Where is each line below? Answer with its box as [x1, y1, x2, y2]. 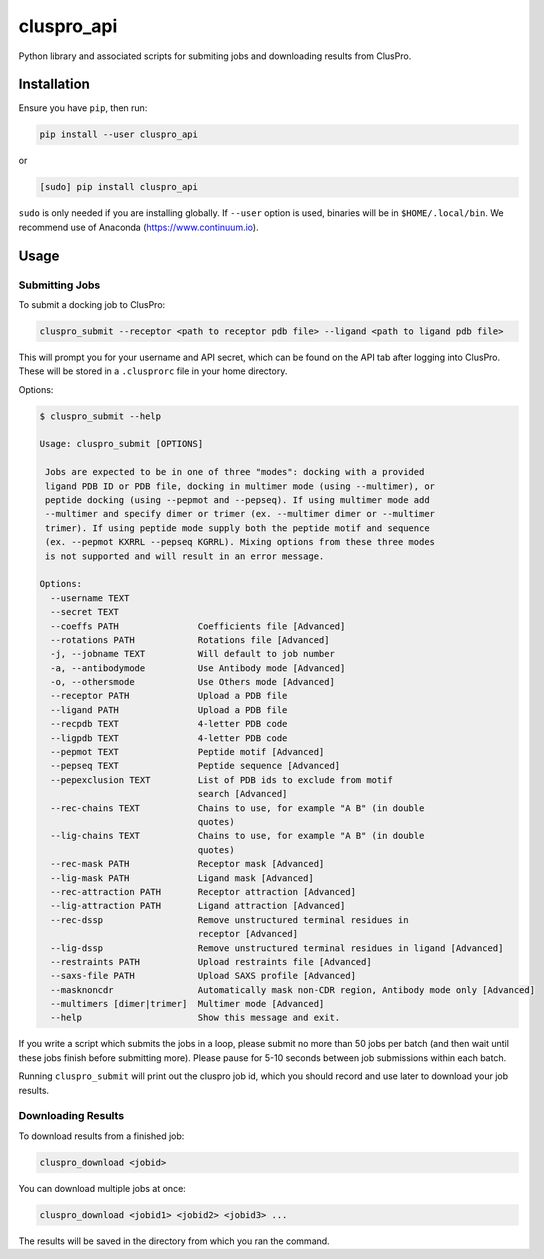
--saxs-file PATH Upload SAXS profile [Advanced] [50, 970, 357, 982]
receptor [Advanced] [197, 928, 299, 940]
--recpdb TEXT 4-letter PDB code [50, 718, 288, 730]
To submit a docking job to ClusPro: [18, 298, 166, 310]
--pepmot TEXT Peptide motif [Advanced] [50, 746, 325, 758]
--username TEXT [50, 592, 130, 604]
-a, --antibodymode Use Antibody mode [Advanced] [50, 662, 346, 674]
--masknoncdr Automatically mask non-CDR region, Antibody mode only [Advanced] [50, 984, 535, 995]
